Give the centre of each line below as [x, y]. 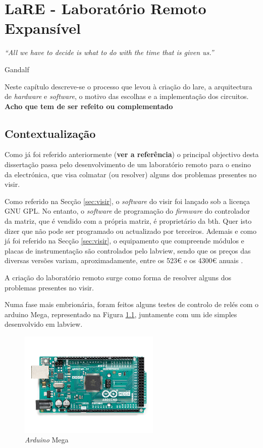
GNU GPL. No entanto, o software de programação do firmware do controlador [127, 211]
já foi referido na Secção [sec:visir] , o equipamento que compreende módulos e [124, 241]
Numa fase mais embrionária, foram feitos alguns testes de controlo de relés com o [132, 304]
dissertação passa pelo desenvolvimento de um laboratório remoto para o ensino [128, 164]
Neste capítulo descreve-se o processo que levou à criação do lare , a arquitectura [128, 86]
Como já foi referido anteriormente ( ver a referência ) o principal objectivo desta [132, 154]
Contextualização [50, 133]
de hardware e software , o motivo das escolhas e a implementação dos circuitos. [127, 96]
